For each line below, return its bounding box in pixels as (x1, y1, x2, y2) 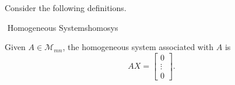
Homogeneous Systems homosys (7, 21, 118, 33)
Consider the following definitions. (5, 2, 127, 14)
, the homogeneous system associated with (62, 41, 214, 53)
